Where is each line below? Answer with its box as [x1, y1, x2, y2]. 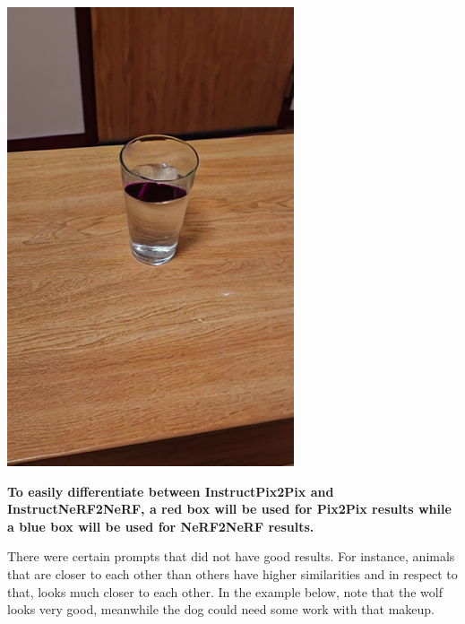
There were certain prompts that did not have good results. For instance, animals [7, 547, 455, 566]
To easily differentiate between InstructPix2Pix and [7, 481, 334, 500]
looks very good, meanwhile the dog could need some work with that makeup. [7, 600, 435, 619]
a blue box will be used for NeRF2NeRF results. [7, 516, 314, 535]
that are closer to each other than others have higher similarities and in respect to [7, 564, 458, 583]
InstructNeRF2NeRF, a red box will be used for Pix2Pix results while [7, 499, 452, 518]
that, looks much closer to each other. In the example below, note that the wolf [7, 582, 443, 601]
